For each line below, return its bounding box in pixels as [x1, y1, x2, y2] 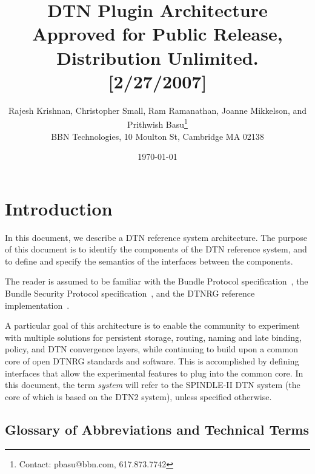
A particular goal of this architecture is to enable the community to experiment [5, 319, 300, 332]
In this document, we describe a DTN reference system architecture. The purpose [5, 231, 307, 243]
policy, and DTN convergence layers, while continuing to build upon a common [5, 343, 299, 355]
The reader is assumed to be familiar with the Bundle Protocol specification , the [5, 275, 308, 288]
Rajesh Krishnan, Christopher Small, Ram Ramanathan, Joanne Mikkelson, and [8, 104, 307, 116]
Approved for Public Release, [32, 21, 283, 46]
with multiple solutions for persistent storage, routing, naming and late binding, [5, 331, 302, 343]
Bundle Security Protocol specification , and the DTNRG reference [5, 287, 255, 300]
